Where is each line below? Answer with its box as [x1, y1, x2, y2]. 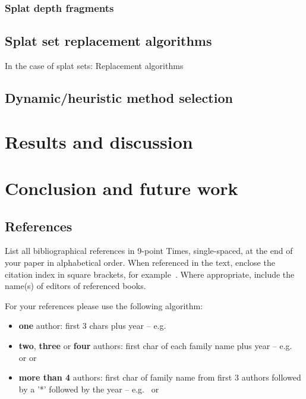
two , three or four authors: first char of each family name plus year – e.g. [18, 339, 292, 351]
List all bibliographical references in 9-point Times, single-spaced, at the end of [5, 244, 293, 257]
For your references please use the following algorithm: [5, 299, 203, 312]
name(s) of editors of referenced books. [5, 279, 146, 292]
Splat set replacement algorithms [5, 32, 212, 50]
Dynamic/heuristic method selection [5, 89, 233, 107]
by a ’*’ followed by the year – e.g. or [18, 382, 159, 395]
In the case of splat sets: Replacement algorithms [5, 59, 184, 72]
